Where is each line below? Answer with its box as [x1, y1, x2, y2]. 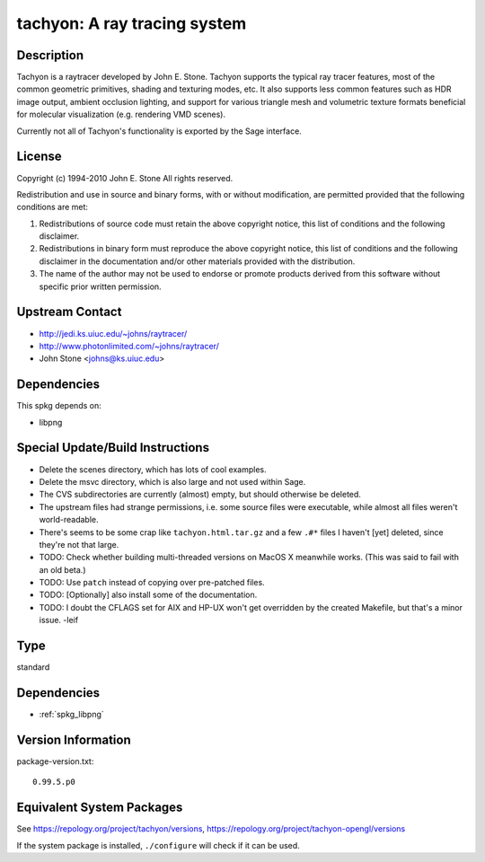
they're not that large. [39, 539, 119, 550]
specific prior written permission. [39, 281, 162, 292]
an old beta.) [39, 564, 86, 575]
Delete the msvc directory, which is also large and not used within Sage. [39, 476, 306, 487]
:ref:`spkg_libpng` [39, 709, 105, 720]
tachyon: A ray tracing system [16, 13, 247, 33]
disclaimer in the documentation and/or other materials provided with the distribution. [39, 256, 356, 267]
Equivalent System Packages [16, 800, 183, 815]
